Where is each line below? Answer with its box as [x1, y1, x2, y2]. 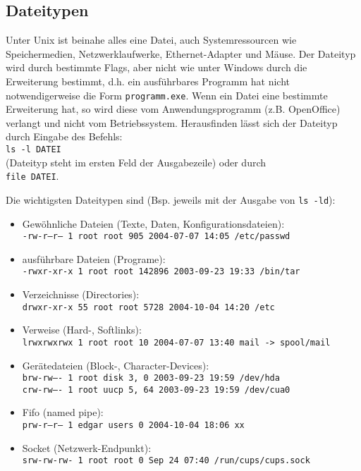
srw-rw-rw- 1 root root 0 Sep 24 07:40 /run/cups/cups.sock [22, 455, 310, 466]
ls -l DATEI [6, 145, 61, 155]
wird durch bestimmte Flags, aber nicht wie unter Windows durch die [6, 60, 307, 75]
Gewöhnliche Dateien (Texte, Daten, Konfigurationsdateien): [22, 216, 285, 231]
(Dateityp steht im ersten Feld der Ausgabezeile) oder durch [6, 154, 267, 169]
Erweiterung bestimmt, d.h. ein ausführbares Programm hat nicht [6, 73, 290, 88]
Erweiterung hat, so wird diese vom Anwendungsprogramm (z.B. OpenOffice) [6, 102, 341, 116]
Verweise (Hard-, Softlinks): [22, 322, 142, 337]
